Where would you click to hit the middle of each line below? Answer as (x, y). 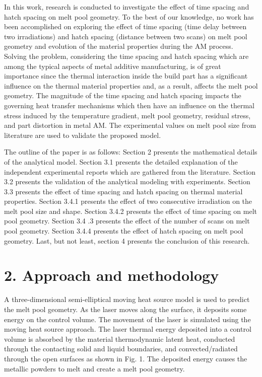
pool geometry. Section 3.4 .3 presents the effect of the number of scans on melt (127, 221)
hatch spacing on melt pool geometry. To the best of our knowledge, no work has (129, 16)
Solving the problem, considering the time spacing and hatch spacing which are (126, 56)
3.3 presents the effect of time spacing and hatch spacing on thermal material (123, 191)
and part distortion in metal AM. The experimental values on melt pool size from (130, 125)
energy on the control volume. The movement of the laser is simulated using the (127, 319)
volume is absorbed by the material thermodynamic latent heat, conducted (120, 338)
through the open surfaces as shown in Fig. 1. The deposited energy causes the (126, 358)
